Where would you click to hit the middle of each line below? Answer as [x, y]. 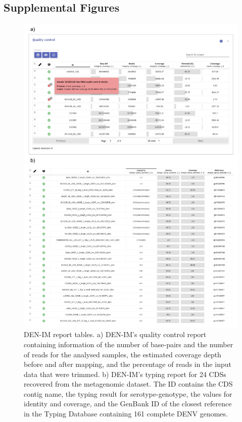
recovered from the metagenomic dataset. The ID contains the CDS [128, 384]
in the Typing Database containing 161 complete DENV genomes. [126, 414]
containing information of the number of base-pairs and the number [129, 344]
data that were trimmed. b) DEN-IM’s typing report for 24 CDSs [125, 374]
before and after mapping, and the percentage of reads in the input [128, 364]
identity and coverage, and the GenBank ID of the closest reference [128, 404]
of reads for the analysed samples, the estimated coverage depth [123, 354]
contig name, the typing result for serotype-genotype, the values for [128, 393]
